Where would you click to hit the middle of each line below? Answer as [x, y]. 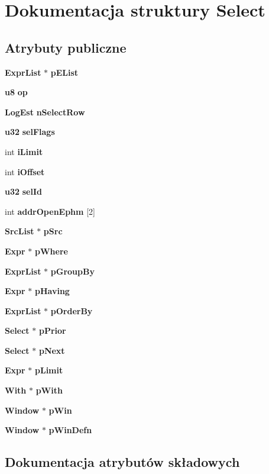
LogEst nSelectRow [45, 112]
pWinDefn [70, 430]
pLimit [49, 370]
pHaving [52, 291]
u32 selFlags [30, 132]
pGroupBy [72, 271]
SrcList [20, 231]
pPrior [52, 330]
